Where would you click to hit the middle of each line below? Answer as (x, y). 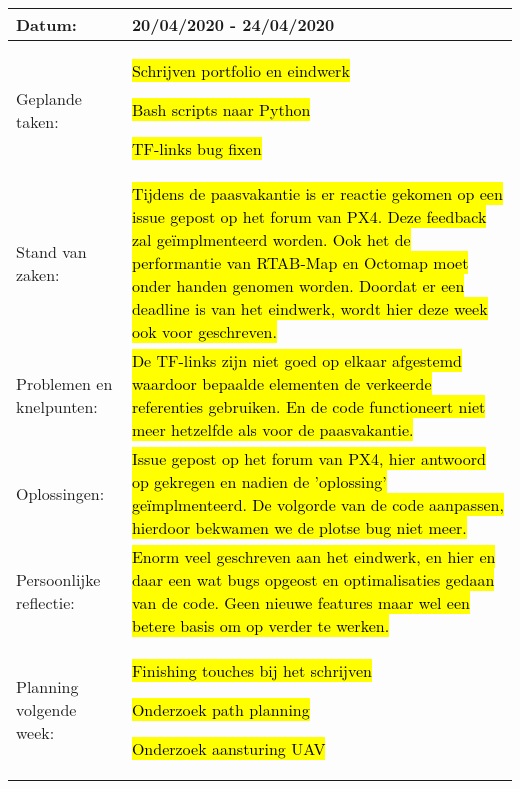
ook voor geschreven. (204, 331)
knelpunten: (57, 406)
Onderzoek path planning (220, 709)
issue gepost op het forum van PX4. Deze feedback (309, 216)
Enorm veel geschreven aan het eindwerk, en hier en (313, 556)
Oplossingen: (60, 493)
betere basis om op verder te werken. (260, 625)
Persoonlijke (58, 579)
